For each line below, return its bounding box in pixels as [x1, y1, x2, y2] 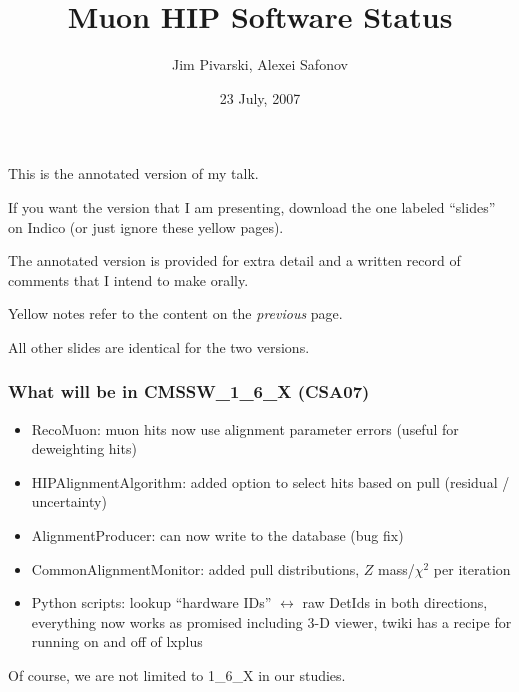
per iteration [433, 558, 511, 579]
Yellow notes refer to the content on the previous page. [8, 303, 343, 324]
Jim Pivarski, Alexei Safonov [172, 54, 348, 75]
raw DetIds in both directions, [302, 592, 488, 613]
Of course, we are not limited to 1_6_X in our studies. [8, 665, 346, 686]
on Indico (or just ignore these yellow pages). [8, 216, 284, 237]
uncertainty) [31, 491, 107, 512]
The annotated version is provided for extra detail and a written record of [8, 250, 461, 271]
